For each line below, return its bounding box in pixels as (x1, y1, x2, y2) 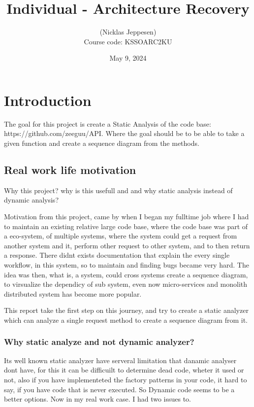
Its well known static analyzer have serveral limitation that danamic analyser (4, 355, 237, 365)
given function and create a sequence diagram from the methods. (4, 138, 199, 148)
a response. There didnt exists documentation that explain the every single (4, 250, 230, 260)
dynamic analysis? (4, 195, 59, 205)
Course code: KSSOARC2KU (84, 36, 172, 46)
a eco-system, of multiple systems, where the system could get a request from (4, 231, 237, 241)
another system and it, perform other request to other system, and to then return (4, 240, 250, 250)
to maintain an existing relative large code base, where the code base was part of (4, 221, 248, 231)
